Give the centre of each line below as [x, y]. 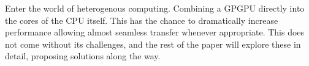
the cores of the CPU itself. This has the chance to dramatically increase [142, 20]
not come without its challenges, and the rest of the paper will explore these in [153, 44]
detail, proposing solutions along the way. [83, 56]
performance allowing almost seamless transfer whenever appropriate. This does [155, 32]
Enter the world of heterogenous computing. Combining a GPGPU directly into [155, 8]
